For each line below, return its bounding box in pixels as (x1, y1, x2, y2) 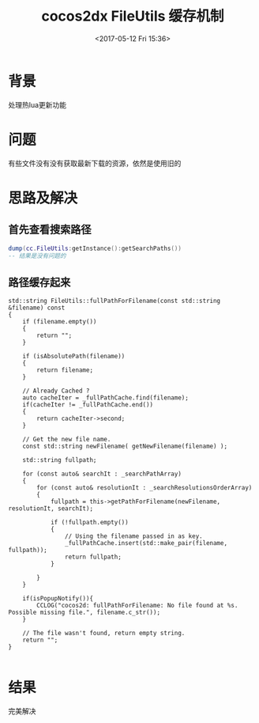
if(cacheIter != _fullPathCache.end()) (22, 401, 154, 409)
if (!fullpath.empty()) (50, 519, 129, 527)
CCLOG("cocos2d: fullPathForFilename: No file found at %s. (36, 602, 238, 610)
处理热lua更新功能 (8, 100, 67, 109)
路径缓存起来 (8, 275, 71, 289)
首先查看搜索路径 (8, 223, 92, 237)
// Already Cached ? (22, 387, 90, 396)
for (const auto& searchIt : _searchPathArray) (22, 470, 182, 479)
